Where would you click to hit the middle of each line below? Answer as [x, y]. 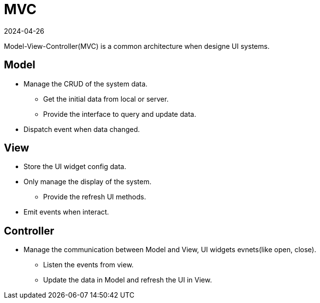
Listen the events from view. [88, 265]
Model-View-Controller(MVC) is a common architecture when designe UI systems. [137, 46]
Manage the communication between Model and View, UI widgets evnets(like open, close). [170, 250]
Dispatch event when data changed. [82, 129]
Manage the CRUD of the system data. [86, 84]
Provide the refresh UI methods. [95, 197]
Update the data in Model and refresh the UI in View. [128, 280]
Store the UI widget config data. [75, 167]
